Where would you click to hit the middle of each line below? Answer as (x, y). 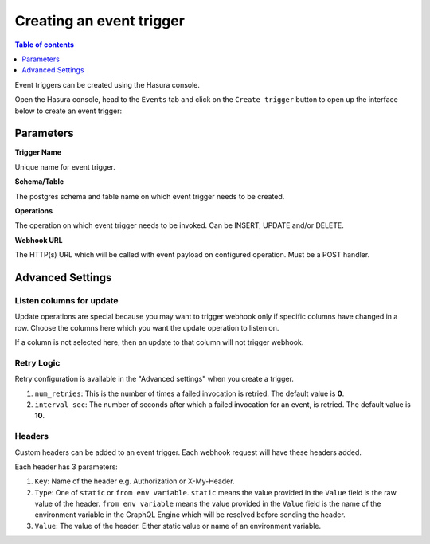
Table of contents (45, 45)
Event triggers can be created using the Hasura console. (107, 84)
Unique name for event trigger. (65, 166)
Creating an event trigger (100, 21)
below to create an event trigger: (68, 111)
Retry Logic (37, 362)
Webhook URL (39, 240)
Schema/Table (39, 182)
